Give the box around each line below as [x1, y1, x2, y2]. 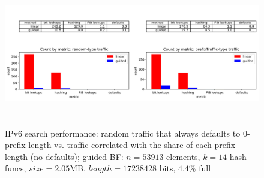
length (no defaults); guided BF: [5, 150, 124, 162]
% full [188, 162, 211, 174]
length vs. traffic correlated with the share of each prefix [28, 138, 236, 151]
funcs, [5, 162, 26, 174]
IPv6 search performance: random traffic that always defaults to [5, 126, 241, 139]
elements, [166, 150, 200, 162]
